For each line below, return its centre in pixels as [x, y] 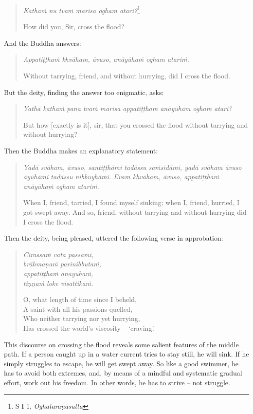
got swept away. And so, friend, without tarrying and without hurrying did [135, 212]
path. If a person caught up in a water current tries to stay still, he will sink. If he [126, 354]
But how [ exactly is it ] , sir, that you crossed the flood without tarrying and [136, 124]
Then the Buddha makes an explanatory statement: [81, 151]
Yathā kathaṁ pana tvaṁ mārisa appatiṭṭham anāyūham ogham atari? [127, 108]
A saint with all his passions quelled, [78, 309]
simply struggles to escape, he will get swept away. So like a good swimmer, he [121, 363]
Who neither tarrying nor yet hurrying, [81, 318]
